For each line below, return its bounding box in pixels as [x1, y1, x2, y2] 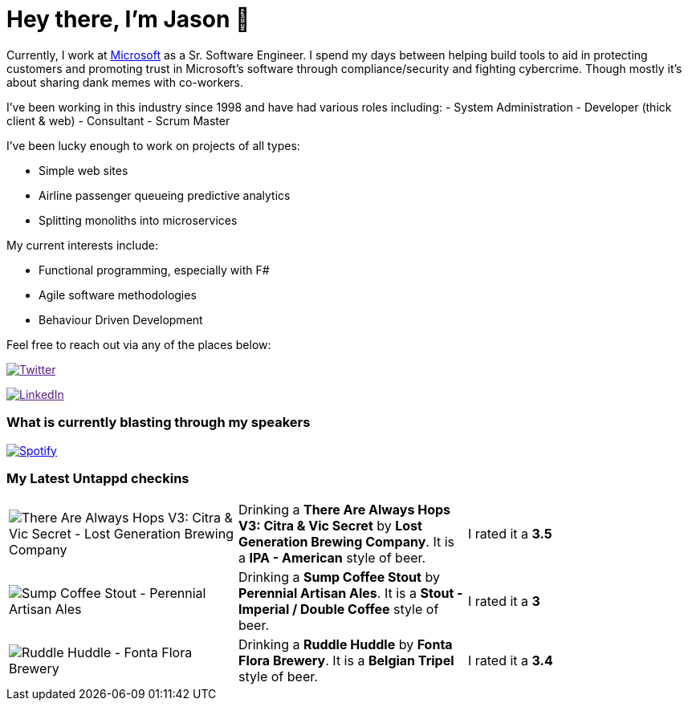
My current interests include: [6, 238, 158, 252]
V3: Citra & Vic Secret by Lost [238, 518, 422, 534]
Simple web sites [39, 163, 128, 177]
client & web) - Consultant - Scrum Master [6, 113, 230, 128]
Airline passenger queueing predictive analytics [39, 188, 291, 202]
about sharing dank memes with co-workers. [6, 75, 244, 89]
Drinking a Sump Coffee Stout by [238, 569, 440, 586]
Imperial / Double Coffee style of [238, 601, 439, 618]
